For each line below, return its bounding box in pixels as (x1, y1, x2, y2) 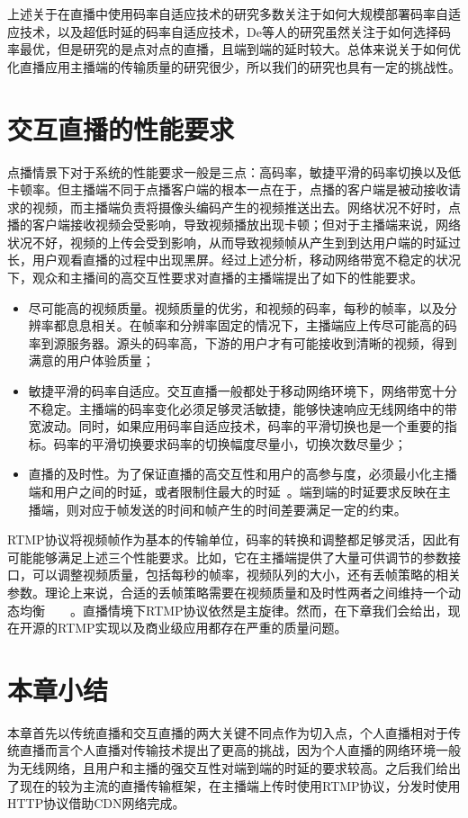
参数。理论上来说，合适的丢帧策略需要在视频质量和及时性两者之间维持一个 (7, 582, 448, 601)
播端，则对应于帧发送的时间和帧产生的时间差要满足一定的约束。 (28, 499, 407, 518)
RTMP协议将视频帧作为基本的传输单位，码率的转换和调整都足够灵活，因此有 (7, 530, 461, 549)
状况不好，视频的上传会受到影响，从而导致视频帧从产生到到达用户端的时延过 (7, 232, 461, 251)
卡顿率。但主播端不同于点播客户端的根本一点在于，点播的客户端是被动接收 (7, 180, 448, 199)
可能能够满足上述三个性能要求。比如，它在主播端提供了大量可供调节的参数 (7, 547, 448, 566)
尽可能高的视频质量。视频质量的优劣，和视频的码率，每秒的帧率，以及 (28, 298, 445, 317)
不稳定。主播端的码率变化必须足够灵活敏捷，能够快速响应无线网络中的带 (28, 399, 457, 418)
